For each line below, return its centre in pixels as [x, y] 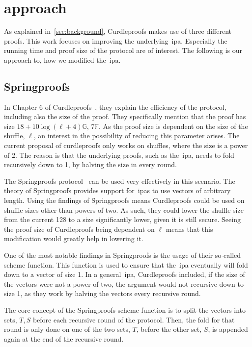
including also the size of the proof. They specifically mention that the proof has [125, 116]
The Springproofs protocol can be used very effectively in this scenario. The [120, 181]
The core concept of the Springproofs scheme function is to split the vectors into [125, 310]
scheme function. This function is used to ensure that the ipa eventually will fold [126, 264]
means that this [189, 229]
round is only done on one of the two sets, [67, 329]
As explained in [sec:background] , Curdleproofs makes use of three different [118, 31]
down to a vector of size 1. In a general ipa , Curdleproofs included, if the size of [125, 274]
